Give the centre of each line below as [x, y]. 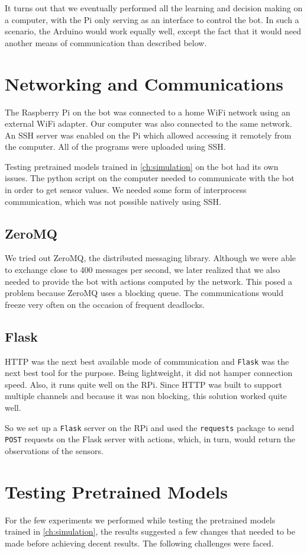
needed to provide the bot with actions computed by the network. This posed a [149, 281]
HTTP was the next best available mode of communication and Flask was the [147, 361]
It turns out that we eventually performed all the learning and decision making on [154, 8]
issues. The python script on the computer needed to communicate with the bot [150, 178]
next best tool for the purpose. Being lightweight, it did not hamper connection [149, 373]
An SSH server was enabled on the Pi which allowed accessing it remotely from [148, 135]
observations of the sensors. [54, 450]
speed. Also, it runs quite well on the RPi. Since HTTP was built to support [143, 384]
